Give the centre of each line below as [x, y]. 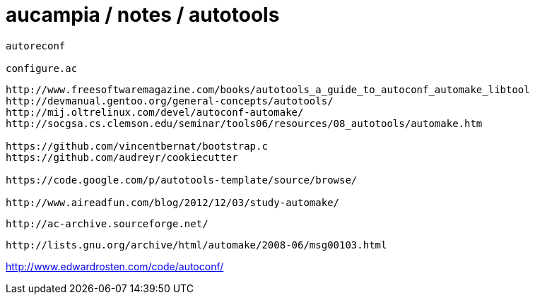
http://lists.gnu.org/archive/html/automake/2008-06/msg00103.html [196, 245]
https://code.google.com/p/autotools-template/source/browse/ [182, 180]
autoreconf [36, 46]
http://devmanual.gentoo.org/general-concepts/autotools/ [170, 101]
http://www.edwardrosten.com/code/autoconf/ [115, 266]
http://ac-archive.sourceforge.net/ [107, 223]
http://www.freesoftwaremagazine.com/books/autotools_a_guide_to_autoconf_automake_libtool [268, 89]
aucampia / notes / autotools [143, 15]
